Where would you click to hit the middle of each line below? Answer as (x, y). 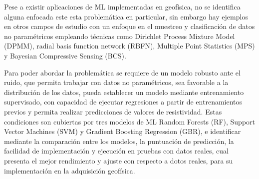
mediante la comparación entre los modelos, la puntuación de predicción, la (119, 141)
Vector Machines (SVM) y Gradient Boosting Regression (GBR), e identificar (123, 131)
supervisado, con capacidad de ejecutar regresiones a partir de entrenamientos (123, 102)
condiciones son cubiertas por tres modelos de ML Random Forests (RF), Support (129, 121)
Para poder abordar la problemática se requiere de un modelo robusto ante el (122, 72)
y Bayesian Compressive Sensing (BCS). (65, 55)
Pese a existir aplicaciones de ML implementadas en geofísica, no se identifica (122, 6)
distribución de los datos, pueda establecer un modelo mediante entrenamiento (124, 92)
